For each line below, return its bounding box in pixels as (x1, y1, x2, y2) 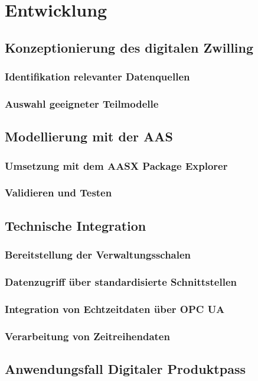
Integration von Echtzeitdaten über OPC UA (5, 301, 225, 316)
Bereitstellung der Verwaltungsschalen (5, 247, 191, 262)
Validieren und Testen (5, 185, 112, 200)
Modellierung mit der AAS (5, 127, 173, 146)
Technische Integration (5, 216, 146, 234)
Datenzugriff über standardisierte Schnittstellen (5, 274, 237, 289)
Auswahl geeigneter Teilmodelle (5, 96, 159, 111)
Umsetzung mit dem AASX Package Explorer (5, 158, 228, 173)
